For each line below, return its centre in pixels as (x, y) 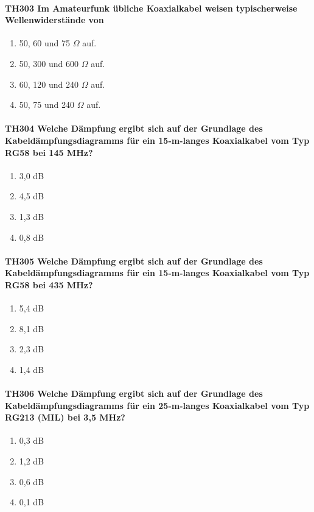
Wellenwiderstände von (54, 20)
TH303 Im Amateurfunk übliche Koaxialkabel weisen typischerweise (151, 8)
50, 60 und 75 (45, 43)
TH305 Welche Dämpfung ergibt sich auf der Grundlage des (134, 261)
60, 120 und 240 (49, 84)
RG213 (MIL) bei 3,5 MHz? (65, 417)
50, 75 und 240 (47, 105)
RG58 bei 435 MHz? (49, 284)
